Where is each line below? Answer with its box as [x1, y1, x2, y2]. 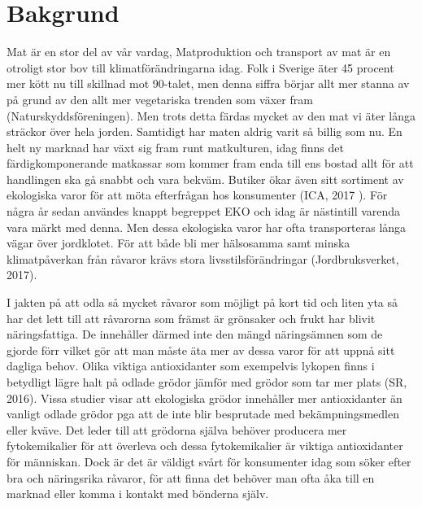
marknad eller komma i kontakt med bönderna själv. [7, 485, 269, 502]
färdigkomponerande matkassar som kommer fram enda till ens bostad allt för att [7, 155, 414, 172]
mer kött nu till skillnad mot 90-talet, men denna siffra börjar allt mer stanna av [7, 75, 410, 92]
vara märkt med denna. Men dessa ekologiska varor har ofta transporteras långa [7, 218, 407, 235]
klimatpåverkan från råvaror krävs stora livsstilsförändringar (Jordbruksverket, [7, 250, 399, 267]
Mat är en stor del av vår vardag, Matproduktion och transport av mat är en [7, 43, 391, 60]
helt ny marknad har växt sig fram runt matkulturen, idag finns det [7, 138, 344, 155]
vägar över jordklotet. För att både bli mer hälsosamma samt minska [7, 234, 350, 251]
